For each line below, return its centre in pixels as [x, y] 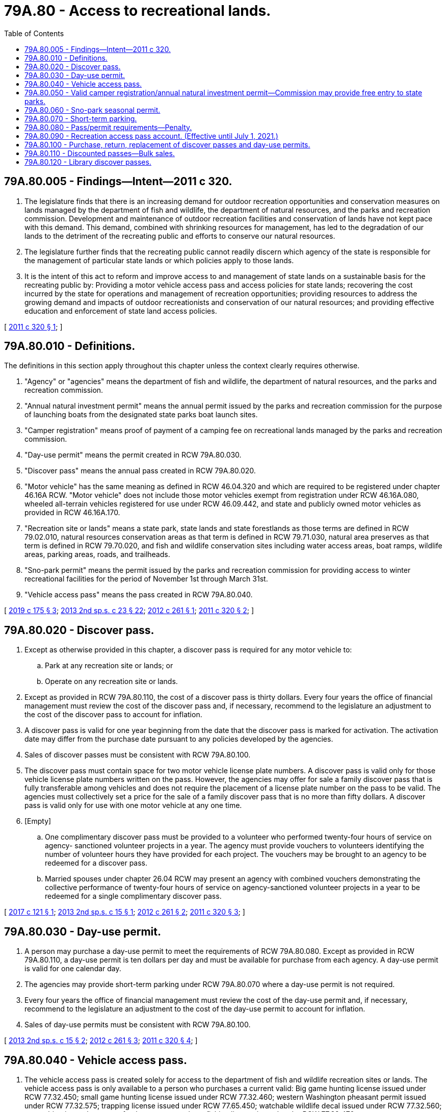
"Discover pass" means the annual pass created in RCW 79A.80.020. [140, 471]
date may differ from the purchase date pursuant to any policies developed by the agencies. [179, 739]
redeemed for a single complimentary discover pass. [133, 896]
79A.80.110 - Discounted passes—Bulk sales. [100, 153]
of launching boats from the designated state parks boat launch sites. [141, 415]
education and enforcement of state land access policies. [121, 311]
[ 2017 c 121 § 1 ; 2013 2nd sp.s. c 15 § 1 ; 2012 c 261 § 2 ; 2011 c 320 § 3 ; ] [125, 912]
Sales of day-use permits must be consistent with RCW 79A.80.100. [138, 1025]
